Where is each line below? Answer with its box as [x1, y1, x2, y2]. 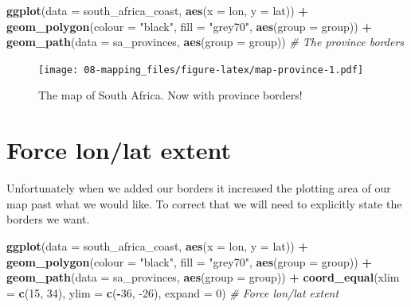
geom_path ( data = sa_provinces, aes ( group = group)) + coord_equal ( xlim [6, 269, 400, 286]
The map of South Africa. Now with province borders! [38, 87, 303, 103]
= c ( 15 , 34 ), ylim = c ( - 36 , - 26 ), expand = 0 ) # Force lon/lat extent [6, 284, 339, 301]
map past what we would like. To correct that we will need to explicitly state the [6, 195, 402, 212]
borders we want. [6, 211, 90, 227]
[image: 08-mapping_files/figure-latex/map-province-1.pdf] [38, 64, 364, 76]
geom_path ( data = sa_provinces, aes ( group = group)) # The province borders [6, 33, 405, 50]
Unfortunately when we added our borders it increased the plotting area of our [6, 180, 391, 196]
